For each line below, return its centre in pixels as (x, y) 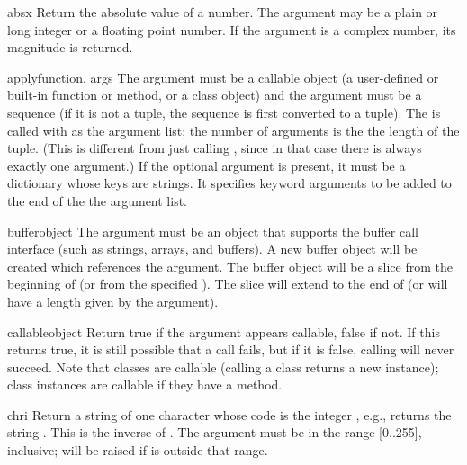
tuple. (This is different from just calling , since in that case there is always (215, 148)
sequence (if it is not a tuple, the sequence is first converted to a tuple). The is (224, 112)
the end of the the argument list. (98, 200)
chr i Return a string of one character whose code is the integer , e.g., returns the (229, 414)
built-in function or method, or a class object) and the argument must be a (215, 95)
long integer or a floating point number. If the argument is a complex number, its (232, 29)
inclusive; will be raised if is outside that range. (138, 450)
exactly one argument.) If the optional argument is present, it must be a (207, 165)
